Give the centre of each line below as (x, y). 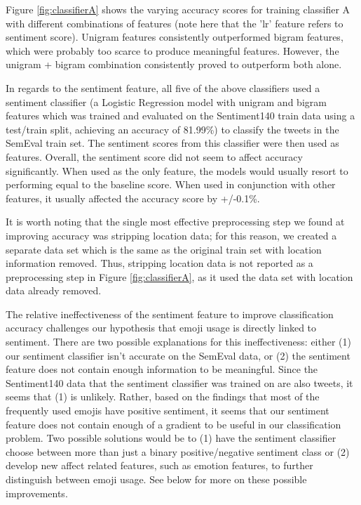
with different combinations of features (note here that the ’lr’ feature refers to (175, 23)
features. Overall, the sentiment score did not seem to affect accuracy (154, 156)
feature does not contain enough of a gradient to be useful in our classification (173, 424)
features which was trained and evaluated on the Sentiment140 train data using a (180, 116)
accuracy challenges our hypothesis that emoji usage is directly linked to (161, 328)
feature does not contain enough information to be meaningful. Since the (162, 369)
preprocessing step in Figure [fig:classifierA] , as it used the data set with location (179, 276)
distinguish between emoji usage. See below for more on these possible (156, 479)
